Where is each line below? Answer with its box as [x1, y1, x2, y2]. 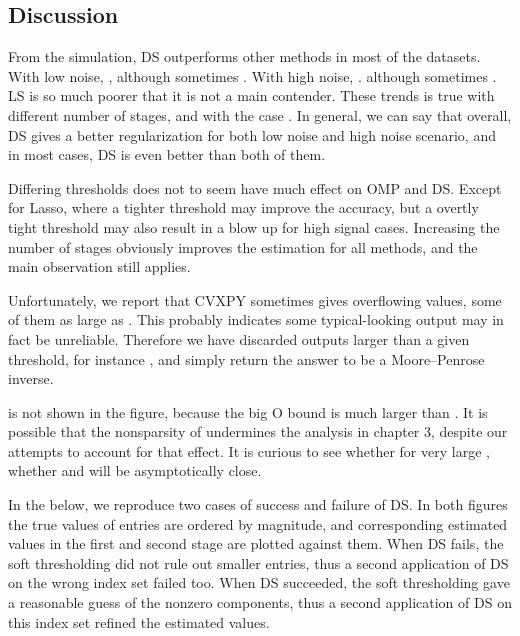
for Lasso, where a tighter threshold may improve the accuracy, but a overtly [8, 197, 479, 218]
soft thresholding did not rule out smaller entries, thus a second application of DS [8, 552, 509, 573]
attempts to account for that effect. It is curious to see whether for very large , [8, 440, 490, 461]
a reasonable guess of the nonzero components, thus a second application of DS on [8, 592, 512, 613]
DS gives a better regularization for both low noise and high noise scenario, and [8, 124, 496, 145]
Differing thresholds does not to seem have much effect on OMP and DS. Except [8, 177, 502, 198]
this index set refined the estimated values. [8, 611, 270, 632]
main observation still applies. [8, 256, 191, 277]
